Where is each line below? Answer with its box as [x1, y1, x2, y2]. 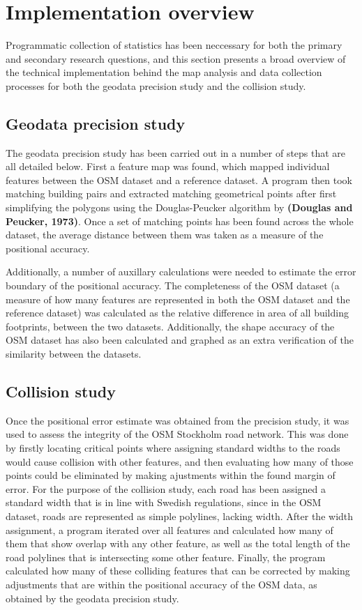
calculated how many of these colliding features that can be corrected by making [6, 563, 350, 578]
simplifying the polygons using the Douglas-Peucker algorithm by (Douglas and [6, 200, 353, 215]
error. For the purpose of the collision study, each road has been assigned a [6, 481, 326, 496]
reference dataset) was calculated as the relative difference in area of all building [6, 305, 349, 320]
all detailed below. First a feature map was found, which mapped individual [6, 159, 330, 174]
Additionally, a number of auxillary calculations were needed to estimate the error [6, 264, 356, 279]
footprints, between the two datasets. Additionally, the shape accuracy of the [6, 319, 335, 333]
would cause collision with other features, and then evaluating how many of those [6, 454, 354, 468]
